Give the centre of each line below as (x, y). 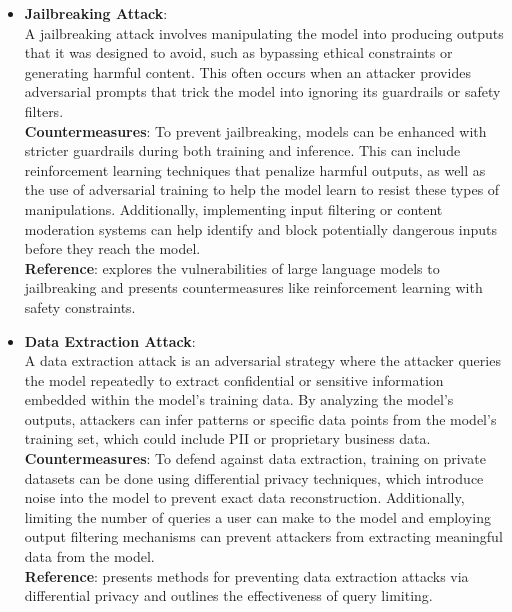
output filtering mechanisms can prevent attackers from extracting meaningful (263, 536)
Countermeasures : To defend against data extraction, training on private (255, 458)
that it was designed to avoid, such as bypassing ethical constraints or (238, 52)
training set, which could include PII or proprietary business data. (227, 438)
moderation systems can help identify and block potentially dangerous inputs (261, 228)
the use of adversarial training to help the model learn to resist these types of (262, 189)
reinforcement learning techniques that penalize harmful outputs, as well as (255, 169)
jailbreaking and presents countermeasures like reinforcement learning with (253, 287)
